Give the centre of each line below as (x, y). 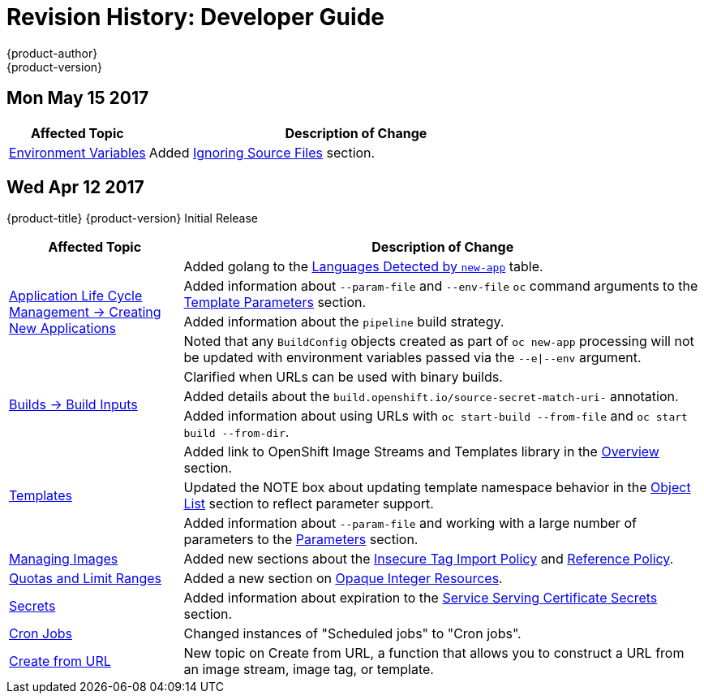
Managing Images (64, 559)
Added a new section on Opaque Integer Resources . (343, 579)
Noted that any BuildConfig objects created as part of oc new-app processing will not (439, 341)
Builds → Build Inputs (73, 405)
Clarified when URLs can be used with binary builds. (343, 377)
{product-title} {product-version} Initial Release (133, 218)
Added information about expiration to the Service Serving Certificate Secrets (421, 598)
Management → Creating (85, 312)
